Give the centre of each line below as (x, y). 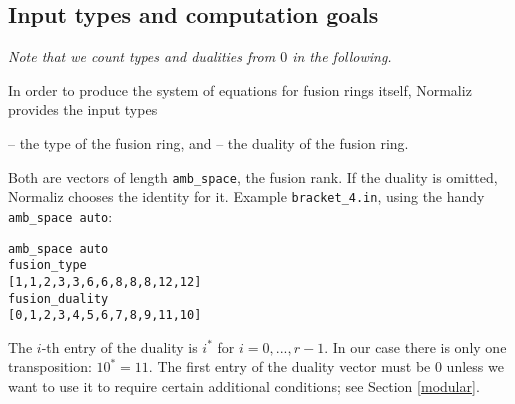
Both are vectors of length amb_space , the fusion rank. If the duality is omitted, (253, 176)
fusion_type (47, 265)
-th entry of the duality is (119, 346)
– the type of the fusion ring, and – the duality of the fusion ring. (208, 142)
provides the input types (83, 109)
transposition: (50, 366)
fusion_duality (58, 298)
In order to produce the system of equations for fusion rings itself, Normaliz (240, 89)
